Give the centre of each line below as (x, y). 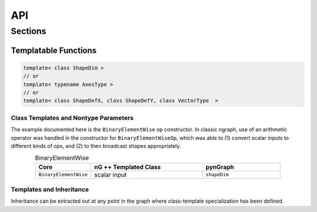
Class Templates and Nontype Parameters (72, 117)
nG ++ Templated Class (128, 167)
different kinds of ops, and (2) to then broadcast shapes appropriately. (96, 146)
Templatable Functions (54, 50)
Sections (28, 31)
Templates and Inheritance (50, 190)
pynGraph (220, 167)
